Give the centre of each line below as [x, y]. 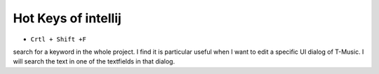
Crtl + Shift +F [59, 39]
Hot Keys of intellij [67, 18]
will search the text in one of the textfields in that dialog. [94, 61]
